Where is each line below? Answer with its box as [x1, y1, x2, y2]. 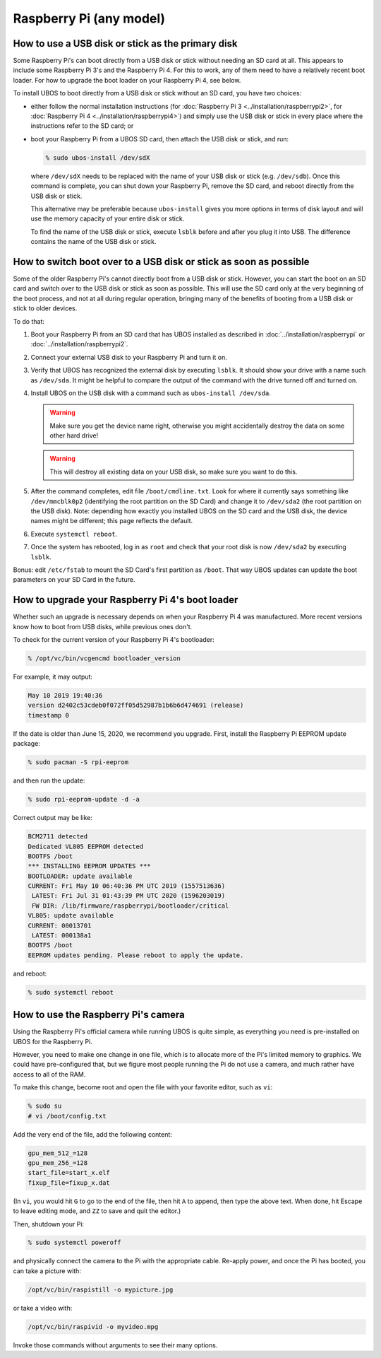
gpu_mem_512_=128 [28, 1149, 88, 1157]
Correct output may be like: [13, 814, 93, 822]
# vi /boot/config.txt [28, 1112, 107, 1120]
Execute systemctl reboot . [30, 529, 118, 538]
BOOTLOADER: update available [28, 872, 133, 880]
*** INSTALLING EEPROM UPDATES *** [28, 862, 151, 870]
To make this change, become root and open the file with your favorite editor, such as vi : [13, 1083, 273, 1091]
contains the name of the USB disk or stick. [30, 238, 157, 246]
